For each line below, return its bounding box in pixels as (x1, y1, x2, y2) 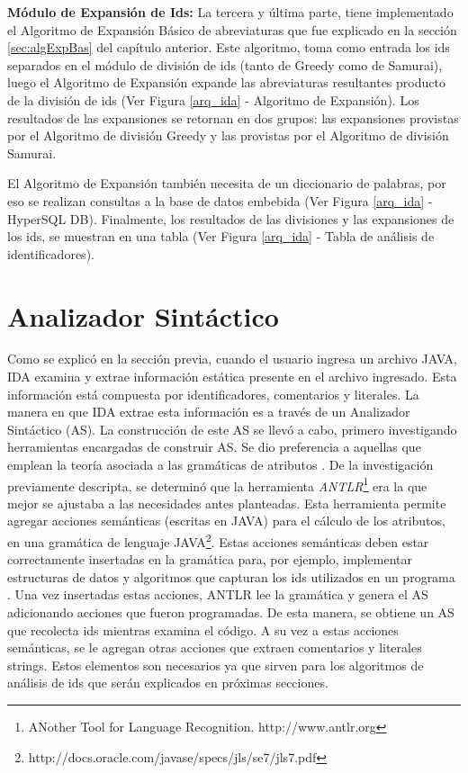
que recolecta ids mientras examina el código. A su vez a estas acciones (7, 620, 399, 639)
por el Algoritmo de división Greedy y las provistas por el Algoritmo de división (7, 126, 449, 145)
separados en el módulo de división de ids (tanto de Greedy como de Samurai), (7, 55, 443, 74)
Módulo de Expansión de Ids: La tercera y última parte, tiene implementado (7, 3, 454, 21)
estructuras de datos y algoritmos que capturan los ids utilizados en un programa (7, 567, 455, 586)
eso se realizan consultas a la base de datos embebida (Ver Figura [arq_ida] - (7, 191, 433, 210)
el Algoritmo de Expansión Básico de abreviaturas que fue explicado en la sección (7, 20, 457, 39)
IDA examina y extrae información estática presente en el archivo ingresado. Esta (7, 367, 457, 386)
